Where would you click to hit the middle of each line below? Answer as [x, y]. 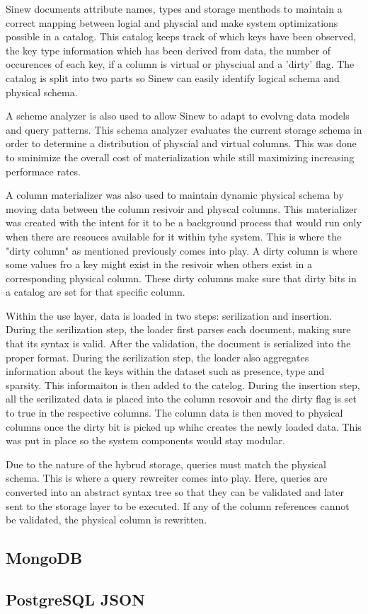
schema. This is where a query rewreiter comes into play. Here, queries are [167, 478]
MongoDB [44, 558]
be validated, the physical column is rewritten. [107, 520]
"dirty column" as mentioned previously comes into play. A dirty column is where [182, 250]
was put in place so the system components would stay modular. [145, 440]
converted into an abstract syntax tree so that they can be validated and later [175, 492]
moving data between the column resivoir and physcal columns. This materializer [182, 208]
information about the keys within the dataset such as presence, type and [165, 371]
